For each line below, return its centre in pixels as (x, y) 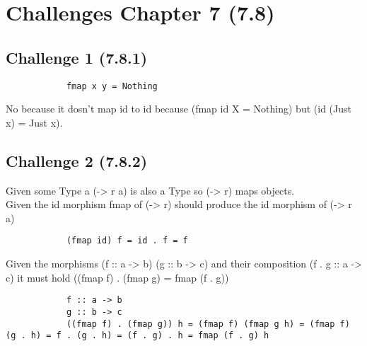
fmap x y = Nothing (112, 86)
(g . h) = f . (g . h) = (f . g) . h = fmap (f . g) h (138, 336)
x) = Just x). (34, 122)
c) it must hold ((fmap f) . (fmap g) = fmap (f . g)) (117, 277)
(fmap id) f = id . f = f (127, 241)
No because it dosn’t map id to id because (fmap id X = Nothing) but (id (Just (179, 109)
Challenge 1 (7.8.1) (77, 57)
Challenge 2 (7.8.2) (77, 160)
